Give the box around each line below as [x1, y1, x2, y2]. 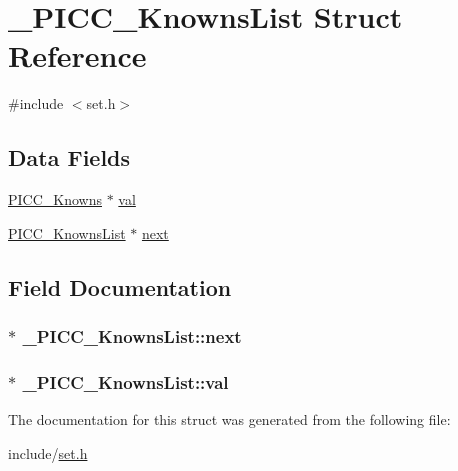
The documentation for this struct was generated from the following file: [8, 409, 451, 430]
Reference [8, 35, 147, 76]
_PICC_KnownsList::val [22, 369, 229, 394]
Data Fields [8, 142, 131, 173]
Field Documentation [8, 271, 232, 302]
